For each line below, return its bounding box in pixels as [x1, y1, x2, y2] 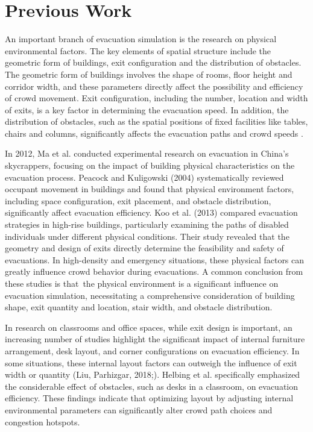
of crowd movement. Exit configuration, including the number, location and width [5, 92, 308, 104]
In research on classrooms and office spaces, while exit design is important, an [5, 321, 292, 333]
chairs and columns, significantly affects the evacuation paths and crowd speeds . [5, 127, 303, 139]
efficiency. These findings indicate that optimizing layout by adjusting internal [5, 392, 294, 404]
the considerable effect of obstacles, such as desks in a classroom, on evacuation [5, 380, 299, 392]
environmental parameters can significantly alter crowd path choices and [5, 403, 273, 416]
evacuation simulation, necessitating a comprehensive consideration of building [5, 289, 295, 301]
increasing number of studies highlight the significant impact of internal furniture [5, 333, 305, 345]
